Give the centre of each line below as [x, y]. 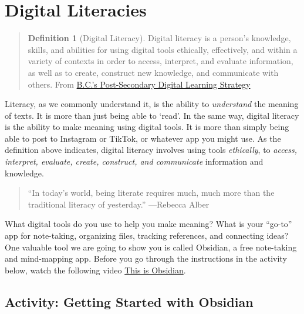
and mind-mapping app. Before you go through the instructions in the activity [146, 258]
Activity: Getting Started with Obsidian [129, 301]
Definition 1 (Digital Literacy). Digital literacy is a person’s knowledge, [159, 38]
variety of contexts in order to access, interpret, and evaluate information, [161, 61]
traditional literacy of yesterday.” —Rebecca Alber [119, 204]
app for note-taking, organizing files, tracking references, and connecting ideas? [147, 235]
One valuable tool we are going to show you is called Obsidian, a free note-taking [151, 247]
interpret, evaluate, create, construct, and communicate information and [134, 161]
